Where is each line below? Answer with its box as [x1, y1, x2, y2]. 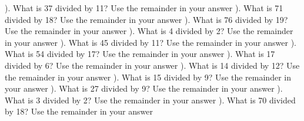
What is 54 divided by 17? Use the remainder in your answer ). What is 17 [5, 48, 275, 60]
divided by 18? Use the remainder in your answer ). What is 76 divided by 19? [5, 13, 288, 25]
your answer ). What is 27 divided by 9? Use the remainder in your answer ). [5, 82, 283, 95]
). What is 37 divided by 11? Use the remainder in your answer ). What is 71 [5, 2, 283, 14]
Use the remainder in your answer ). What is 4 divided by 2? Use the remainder [5, 25, 293, 37]
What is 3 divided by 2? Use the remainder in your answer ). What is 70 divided [5, 93, 296, 106]
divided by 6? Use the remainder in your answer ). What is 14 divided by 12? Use [5, 59, 300, 71]
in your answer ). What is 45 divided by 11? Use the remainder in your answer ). [5, 36, 296, 48]
